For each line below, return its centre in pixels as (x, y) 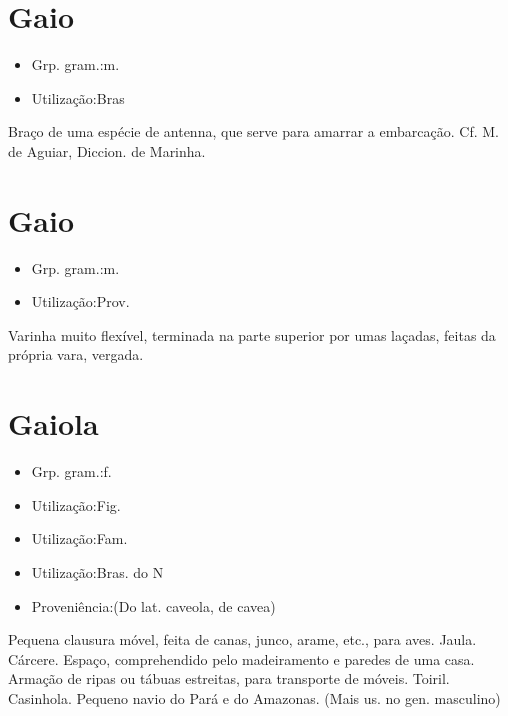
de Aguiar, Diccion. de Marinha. (107, 150)
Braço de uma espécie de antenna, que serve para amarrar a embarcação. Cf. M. (253, 131)
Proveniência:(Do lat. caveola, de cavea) (153, 605)
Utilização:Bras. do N (97, 571)
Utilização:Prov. (80, 301)
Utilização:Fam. (79, 538)
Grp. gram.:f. (71, 471)
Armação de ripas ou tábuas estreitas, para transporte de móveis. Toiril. (229, 678)
